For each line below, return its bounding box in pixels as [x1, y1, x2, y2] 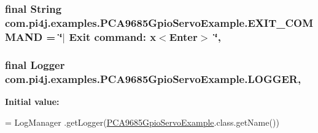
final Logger [5, 57, 65, 72]
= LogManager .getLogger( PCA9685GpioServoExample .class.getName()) [5, 115, 279, 128]
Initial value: [5, 95, 60, 107]
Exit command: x [69, 29, 157, 44]
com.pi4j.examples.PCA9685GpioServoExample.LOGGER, [5, 71, 301, 86]
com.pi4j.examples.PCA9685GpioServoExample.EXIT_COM [5, 15, 314, 30]
